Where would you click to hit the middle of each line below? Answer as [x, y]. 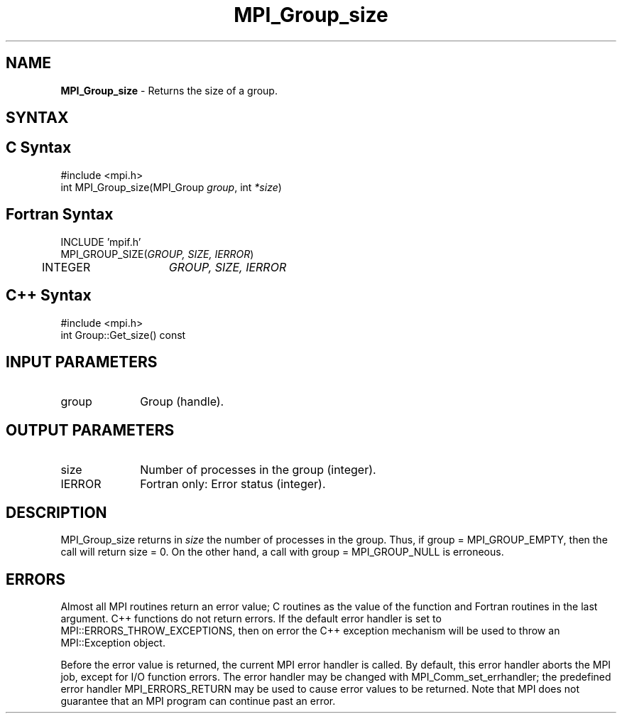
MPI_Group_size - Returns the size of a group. [169, 90]
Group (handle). [182, 402]
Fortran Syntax [60, 215]
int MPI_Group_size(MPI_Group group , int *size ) [171, 187]
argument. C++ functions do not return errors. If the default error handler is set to [251, 618]
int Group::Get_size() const [123, 335]
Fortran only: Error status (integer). [233, 484]
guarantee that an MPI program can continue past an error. [198, 701]
